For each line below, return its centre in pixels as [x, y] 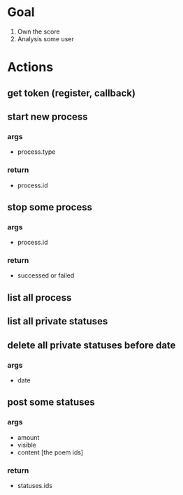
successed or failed [46, 275]
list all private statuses [58, 321]
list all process [39, 297]
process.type [36, 152]
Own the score [39, 31]
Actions [30, 67]
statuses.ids [35, 485]
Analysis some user [46, 38]
